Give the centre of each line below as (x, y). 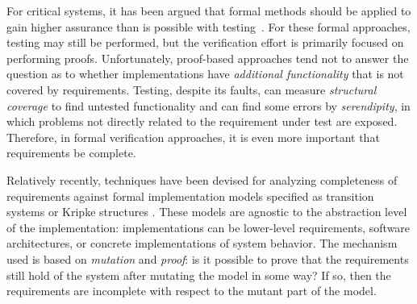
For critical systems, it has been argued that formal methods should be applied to (209, 10)
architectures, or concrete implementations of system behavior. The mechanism (202, 243)
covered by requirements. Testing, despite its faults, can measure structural (192, 89)
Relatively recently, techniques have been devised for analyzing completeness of (202, 179)
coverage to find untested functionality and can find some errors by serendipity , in (208, 105)
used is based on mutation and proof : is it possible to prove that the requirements (208, 258)
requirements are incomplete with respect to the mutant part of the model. (192, 291)
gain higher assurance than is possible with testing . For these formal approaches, (208, 26)
